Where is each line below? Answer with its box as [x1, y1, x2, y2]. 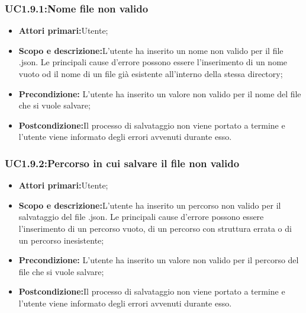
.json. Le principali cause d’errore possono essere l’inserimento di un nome [18, 56, 288, 68]
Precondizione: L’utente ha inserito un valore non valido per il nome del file [18, 87, 301, 100]
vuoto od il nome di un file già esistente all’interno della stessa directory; [18, 68, 283, 79]
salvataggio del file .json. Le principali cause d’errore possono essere [18, 210, 264, 223]
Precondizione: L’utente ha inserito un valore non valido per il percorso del [18, 254, 299, 266]
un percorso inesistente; [18, 234, 104, 246]
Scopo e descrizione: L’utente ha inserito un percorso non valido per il [18, 199, 281, 211]
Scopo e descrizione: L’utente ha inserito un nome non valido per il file [18, 44, 284, 56]
